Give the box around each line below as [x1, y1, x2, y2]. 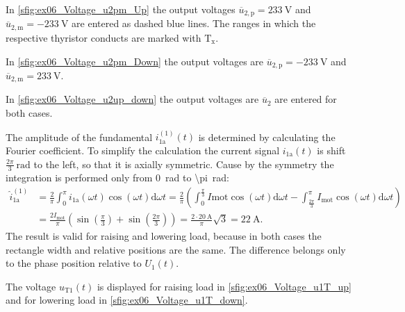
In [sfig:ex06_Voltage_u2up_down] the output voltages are [6, 92, 259, 106]
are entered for [274, 92, 337, 106]
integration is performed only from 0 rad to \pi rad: [6, 170, 229, 185]
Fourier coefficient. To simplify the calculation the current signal [6, 143, 280, 157]
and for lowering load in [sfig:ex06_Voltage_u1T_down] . [6, 293, 248, 307]
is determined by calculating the [198, 129, 336, 144]
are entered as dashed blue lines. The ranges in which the [72, 16, 316, 31]
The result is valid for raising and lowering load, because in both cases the [6, 229, 322, 243]
